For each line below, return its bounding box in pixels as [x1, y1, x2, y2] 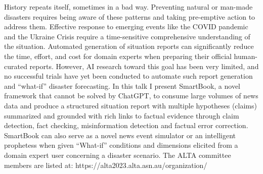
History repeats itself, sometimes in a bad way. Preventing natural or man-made [4, 2, 253, 12]
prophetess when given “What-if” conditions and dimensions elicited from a [4, 140, 238, 150]
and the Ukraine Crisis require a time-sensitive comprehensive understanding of [4, 31, 250, 41]
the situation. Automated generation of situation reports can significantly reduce [4, 41, 254, 51]
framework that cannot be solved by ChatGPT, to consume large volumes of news [4, 90, 258, 101]
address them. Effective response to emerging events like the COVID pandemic [4, 21, 248, 32]
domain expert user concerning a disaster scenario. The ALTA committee [4, 149, 231, 160]
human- [234, 50, 257, 61]
